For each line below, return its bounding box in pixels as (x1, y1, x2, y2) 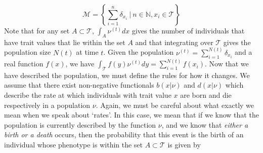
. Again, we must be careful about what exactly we (96, 99, 254, 110)
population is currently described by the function (4, 119, 156, 130)
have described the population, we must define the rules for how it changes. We (4, 69, 250, 80)
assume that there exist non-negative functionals (4, 80, 154, 90)
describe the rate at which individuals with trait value (4, 90, 171, 100)
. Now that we (204, 58, 249, 69)
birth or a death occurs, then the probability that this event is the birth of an (4, 129, 244, 140)
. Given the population (103, 47, 174, 57)
